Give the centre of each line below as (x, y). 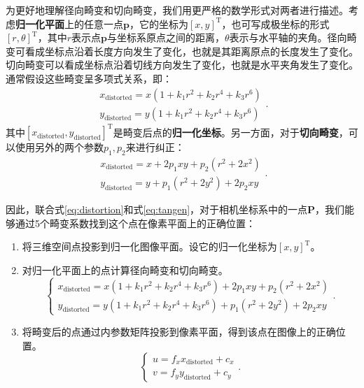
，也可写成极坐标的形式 (275, 23)
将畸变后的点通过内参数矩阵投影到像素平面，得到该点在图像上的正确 (179, 331)
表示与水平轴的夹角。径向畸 (293, 37)
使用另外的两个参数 (59, 147)
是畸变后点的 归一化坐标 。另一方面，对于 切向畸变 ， (231, 132)
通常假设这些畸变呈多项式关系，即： (89, 78)
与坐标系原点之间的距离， (166, 37)
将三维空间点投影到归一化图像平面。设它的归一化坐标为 (149, 246)
